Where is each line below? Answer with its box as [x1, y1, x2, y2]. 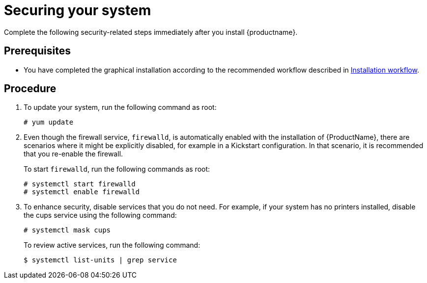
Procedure [4, 82, 57, 95]
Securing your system [4, 2, 151, 19]
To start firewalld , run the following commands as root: [24, 165, 210, 174]
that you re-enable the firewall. [24, 150, 123, 158]
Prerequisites [4, 45, 71, 57]
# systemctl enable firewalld [24, 188, 140, 196]
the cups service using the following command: [24, 211, 177, 220]
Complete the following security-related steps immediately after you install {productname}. [4, 27, 298, 36]
